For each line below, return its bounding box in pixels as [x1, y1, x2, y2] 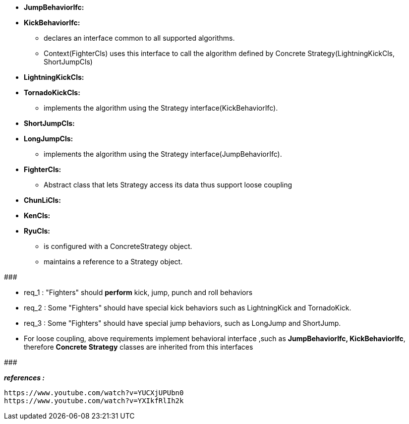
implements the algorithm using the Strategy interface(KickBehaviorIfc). [44, 104, 278, 112]
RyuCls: [24, 227, 51, 235]
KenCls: [24, 211, 51, 220]
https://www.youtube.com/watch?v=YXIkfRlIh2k [4, 397, 184, 405]
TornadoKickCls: [24, 88, 80, 97]
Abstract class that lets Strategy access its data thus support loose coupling [44, 181, 292, 189]
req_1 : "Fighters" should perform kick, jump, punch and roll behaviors [24, 288, 253, 297]
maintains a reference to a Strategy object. [44, 257, 183, 266]
